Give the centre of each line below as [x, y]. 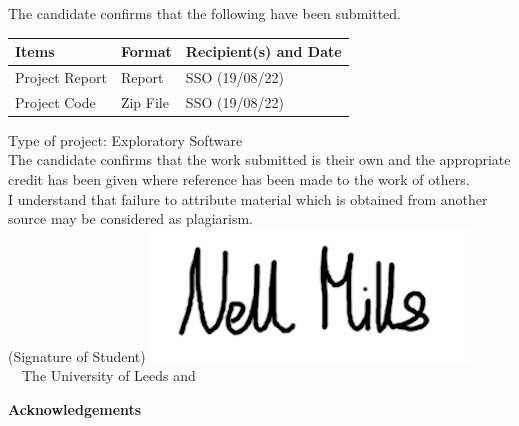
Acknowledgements [75, 409]
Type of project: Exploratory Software [125, 139]
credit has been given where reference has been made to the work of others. [239, 179]
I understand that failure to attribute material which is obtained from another [248, 198]
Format [146, 51]
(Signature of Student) [77, 355]
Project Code [55, 101]
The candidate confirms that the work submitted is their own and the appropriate [259, 159]
